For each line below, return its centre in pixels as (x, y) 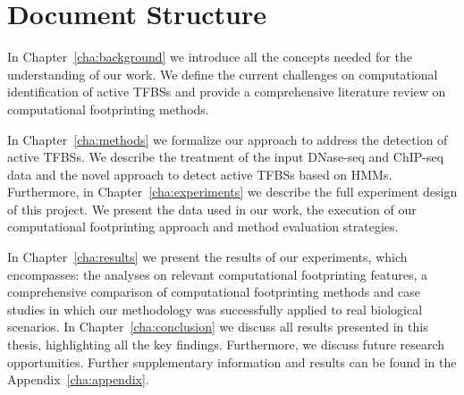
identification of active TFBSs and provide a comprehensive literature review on (227, 92)
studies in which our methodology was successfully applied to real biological (215, 309)
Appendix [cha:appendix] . (78, 379)
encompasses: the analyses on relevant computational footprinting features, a (217, 274)
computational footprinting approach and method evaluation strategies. (203, 227)
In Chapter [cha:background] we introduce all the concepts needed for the (210, 57)
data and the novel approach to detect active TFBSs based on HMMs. (200, 174)
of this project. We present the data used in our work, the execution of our (212, 209)
